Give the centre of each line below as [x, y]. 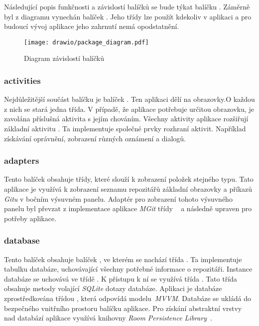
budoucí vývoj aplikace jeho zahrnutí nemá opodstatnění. [92, 26]
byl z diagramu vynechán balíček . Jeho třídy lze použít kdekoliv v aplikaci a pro [128, 16]
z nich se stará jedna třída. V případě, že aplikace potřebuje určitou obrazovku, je [129, 109]
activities [22, 80]
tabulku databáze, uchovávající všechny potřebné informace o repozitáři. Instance [128, 269]
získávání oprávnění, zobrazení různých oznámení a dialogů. [95, 138]
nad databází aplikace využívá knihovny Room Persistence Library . [108, 318]
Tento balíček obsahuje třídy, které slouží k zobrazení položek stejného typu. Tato [129, 179]
